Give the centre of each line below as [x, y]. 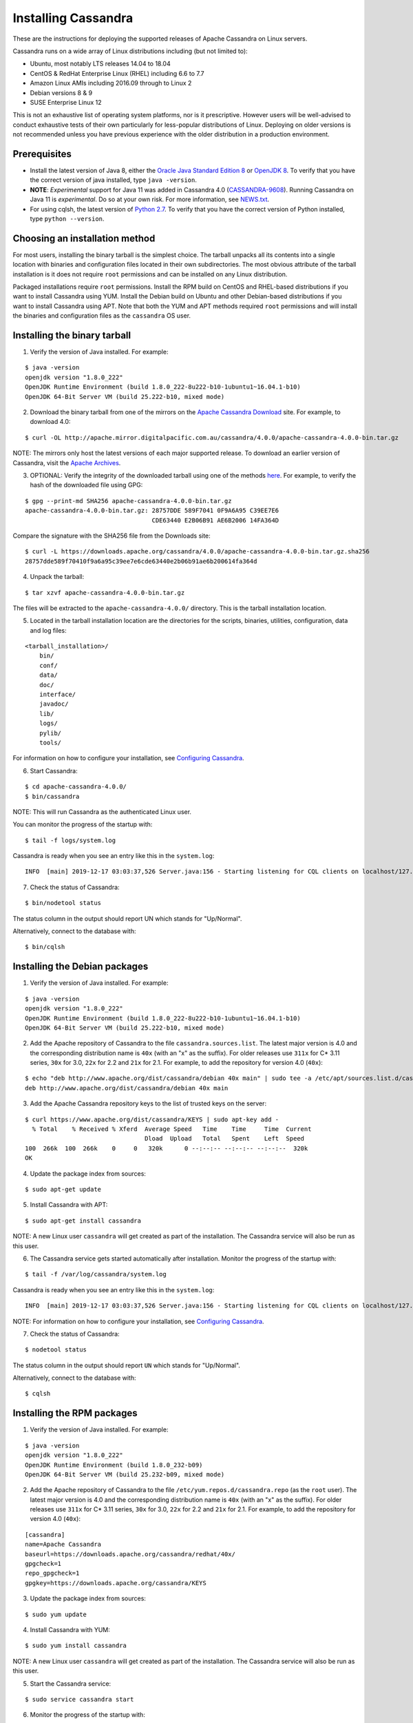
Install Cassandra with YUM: [70, 1630]
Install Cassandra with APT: [69, 1205]
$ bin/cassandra [52, 796]
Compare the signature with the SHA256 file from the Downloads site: [112, 536]
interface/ [57, 695]
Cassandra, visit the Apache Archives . [67, 462]
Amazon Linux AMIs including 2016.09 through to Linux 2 [111, 83]
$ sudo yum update [56, 1614]
